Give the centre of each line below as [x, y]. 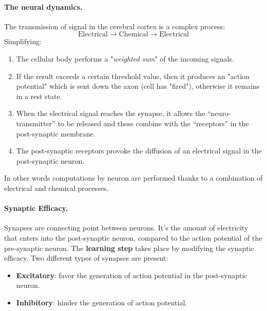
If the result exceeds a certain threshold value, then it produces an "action [133, 76]
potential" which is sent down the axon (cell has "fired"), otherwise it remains [138, 86]
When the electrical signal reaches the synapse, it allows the [111, 113]
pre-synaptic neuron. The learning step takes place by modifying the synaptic [129, 248]
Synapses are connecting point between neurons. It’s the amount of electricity [126, 228]
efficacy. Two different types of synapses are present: [86, 258]
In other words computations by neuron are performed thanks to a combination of [133, 178]
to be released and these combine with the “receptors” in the [153, 123]
